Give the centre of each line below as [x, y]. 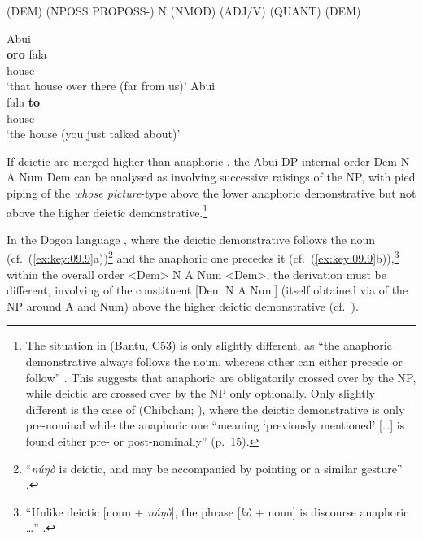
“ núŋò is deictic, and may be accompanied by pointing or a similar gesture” [214, 468]
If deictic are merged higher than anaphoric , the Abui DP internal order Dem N [208, 161]
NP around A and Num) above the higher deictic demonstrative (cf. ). [183, 305]
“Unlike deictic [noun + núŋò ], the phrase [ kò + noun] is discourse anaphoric [217, 511]
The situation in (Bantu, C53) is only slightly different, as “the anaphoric [209, 345]
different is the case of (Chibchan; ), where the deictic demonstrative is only [215, 409]
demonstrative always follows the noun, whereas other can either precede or [214, 361]
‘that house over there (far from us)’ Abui [111, 86]
